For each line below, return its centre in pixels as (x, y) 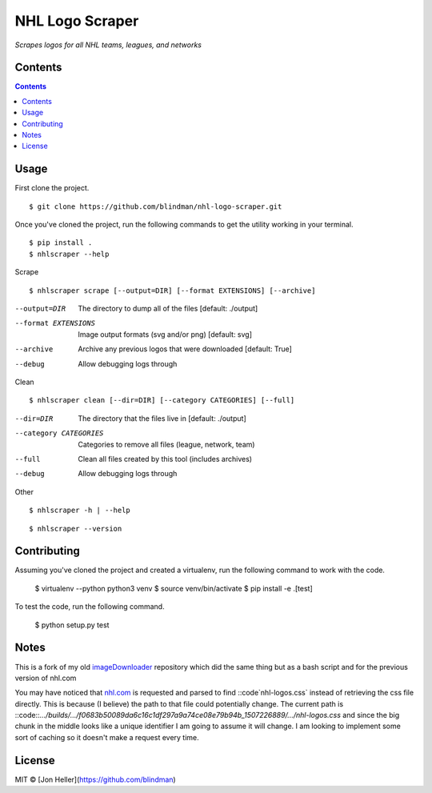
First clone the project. (52, 188)
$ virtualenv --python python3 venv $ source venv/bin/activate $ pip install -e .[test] (174, 588)
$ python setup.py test (72, 625)
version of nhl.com (46, 678)
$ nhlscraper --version (76, 529)
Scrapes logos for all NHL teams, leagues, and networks (108, 45)
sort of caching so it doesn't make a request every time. (107, 737)
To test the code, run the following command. (90, 607)
